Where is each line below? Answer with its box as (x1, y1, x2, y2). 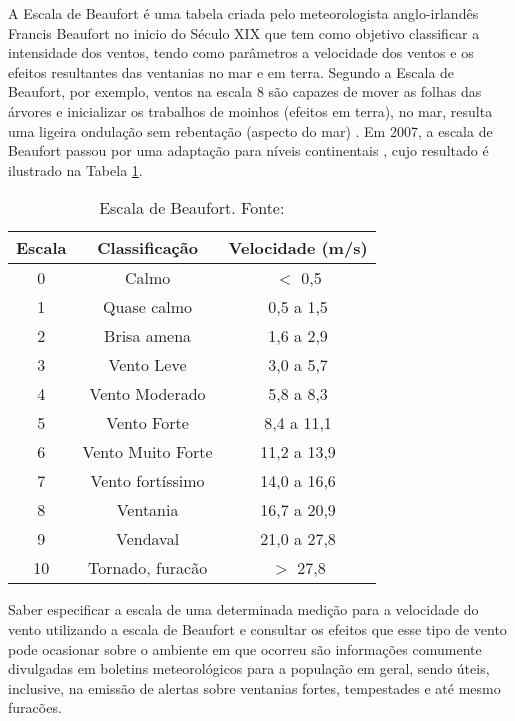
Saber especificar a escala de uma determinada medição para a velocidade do (8, 599, 479, 620)
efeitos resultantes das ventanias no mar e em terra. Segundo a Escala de (8, 61, 455, 82)
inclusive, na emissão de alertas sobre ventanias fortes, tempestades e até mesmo (8, 677, 501, 698)
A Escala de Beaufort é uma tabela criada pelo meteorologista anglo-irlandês (8, 3, 479, 23)
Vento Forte (106, 411, 189, 435)
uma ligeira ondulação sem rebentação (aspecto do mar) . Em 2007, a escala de (8, 120, 493, 141)
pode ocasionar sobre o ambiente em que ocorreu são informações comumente (8, 638, 482, 659)
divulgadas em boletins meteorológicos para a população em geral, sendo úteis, (8, 658, 490, 679)
